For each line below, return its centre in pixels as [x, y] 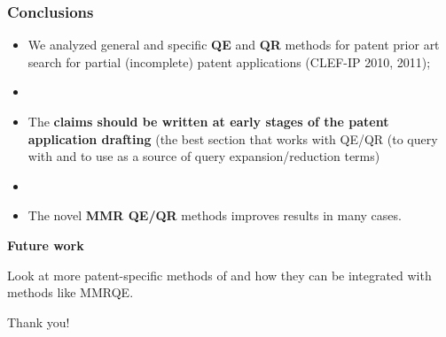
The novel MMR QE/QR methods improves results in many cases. [215, 215]
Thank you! [39, 322]
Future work [46, 245]
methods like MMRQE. [70, 292]
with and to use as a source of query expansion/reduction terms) [204, 156]
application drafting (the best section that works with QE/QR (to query [233, 138]
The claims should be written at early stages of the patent [208, 121]
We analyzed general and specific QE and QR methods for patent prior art [234, 45]
